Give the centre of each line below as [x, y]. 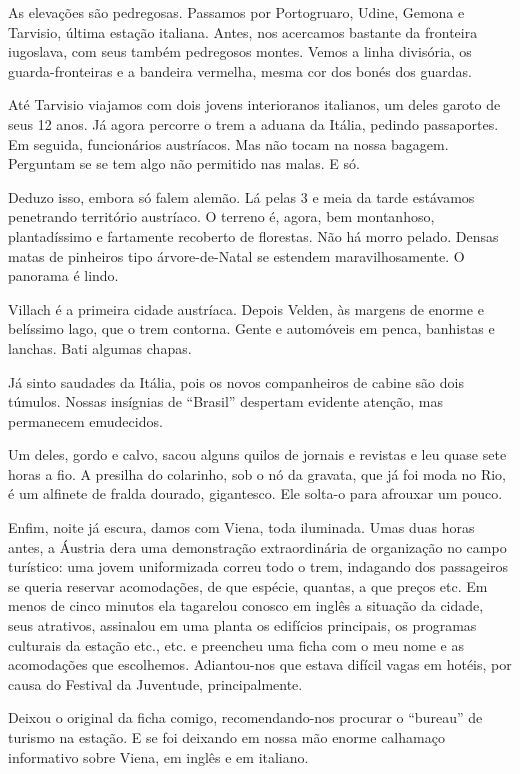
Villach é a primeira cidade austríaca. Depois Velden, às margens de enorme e [246, 308]
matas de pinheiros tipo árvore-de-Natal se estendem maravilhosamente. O [236, 255]
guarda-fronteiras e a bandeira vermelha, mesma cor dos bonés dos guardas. [240, 70]
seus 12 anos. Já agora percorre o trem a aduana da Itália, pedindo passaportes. [253, 123]
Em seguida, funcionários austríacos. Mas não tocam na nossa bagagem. [228, 143]
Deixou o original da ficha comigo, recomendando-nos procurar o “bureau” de [245, 717]
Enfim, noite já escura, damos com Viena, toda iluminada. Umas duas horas [241, 527]
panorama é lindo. [63, 275]
